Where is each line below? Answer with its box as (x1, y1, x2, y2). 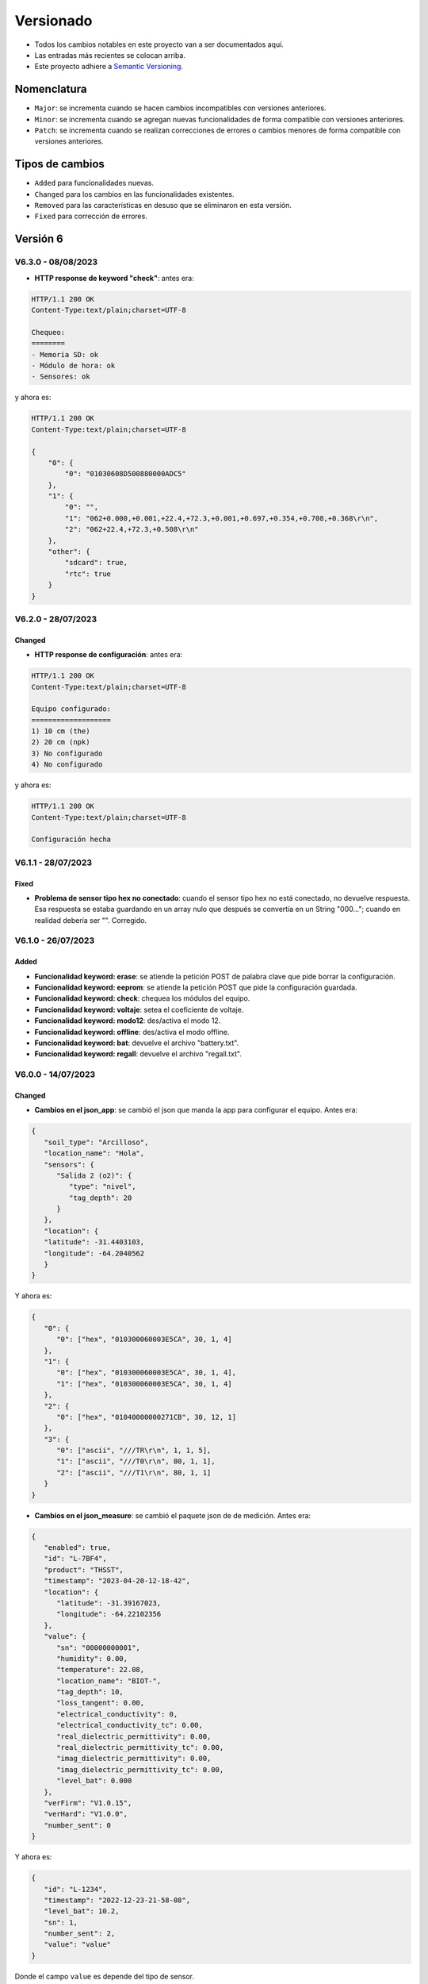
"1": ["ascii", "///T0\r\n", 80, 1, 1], (56, 1457, 216, 1466)
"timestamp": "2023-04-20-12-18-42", (44, 1576, 190, 1586)
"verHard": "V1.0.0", (44, 1809, 128, 1819)
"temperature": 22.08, (56, 1665, 145, 1674)
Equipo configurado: (31, 705, 111, 713)
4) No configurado (31, 760, 103, 769)
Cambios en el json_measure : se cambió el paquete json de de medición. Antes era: (34, 1510, 311, 1520)
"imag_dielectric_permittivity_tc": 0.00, (56, 1765, 224, 1774)
